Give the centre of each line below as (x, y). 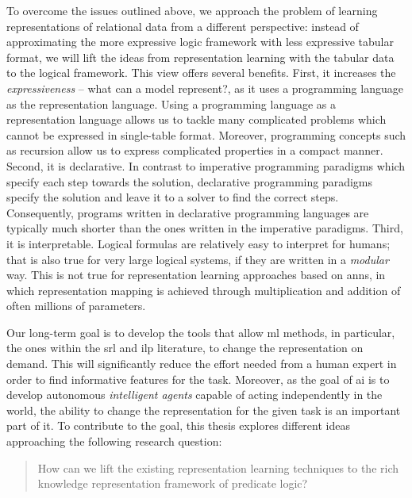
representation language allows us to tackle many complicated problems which (196, 119)
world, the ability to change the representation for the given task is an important (204, 410)
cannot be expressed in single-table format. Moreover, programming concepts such (206, 134)
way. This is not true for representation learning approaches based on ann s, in (196, 275)
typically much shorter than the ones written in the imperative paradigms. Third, (205, 228)
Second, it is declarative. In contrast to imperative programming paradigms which (206, 165)
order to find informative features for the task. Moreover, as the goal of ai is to (198, 379)
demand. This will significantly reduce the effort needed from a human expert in (202, 364)
